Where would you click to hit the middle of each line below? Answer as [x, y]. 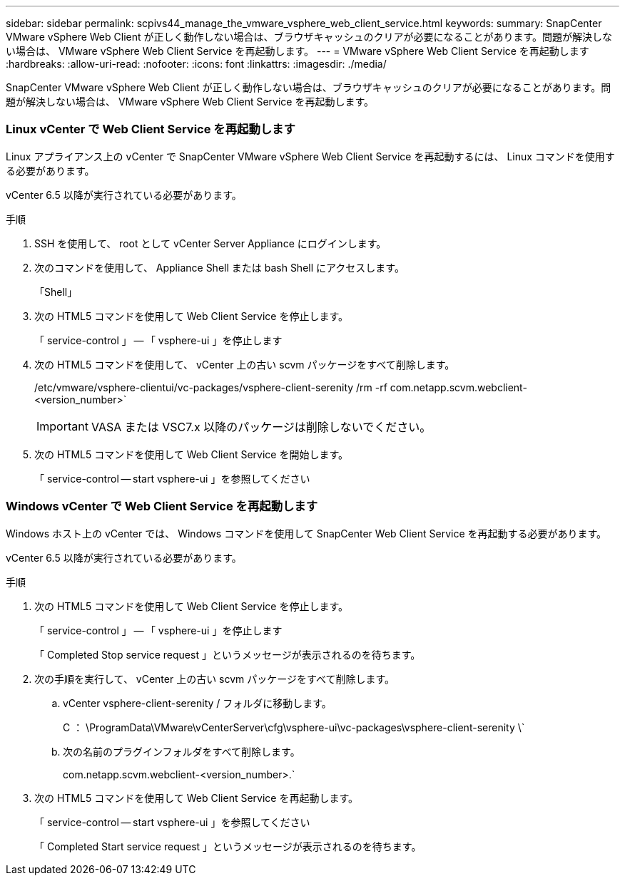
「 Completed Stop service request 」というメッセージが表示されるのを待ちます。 [228, 654]
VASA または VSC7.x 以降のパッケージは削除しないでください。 [261, 427]
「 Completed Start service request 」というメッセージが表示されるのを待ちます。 [228, 846]
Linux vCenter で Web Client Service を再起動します [151, 129]
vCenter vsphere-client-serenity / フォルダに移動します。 [197, 703]
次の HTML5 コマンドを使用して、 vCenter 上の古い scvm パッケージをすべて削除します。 [245, 364]
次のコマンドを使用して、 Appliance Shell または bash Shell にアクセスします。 [219, 267]
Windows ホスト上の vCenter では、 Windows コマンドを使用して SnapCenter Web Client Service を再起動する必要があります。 [306, 533]
